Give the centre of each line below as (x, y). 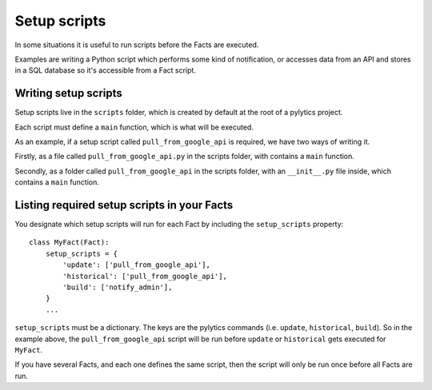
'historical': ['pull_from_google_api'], (145, 276)
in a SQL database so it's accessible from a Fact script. (105, 70)
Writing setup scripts (69, 93)
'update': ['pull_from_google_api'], (137, 265)
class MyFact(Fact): (69, 243)
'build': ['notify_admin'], (118, 287)
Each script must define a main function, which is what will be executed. (134, 127)
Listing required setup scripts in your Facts (124, 205)
